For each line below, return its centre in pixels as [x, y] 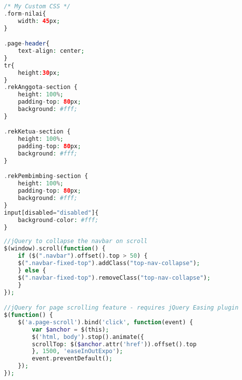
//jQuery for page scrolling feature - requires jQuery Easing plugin [121, 308]
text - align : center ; [51, 51]
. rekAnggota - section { [41, 87]
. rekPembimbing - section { [46, 176]
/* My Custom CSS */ [37, 6]
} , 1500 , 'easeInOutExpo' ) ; [77, 351]
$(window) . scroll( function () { [55, 249]
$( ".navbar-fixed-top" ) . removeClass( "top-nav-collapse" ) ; [114, 278]
